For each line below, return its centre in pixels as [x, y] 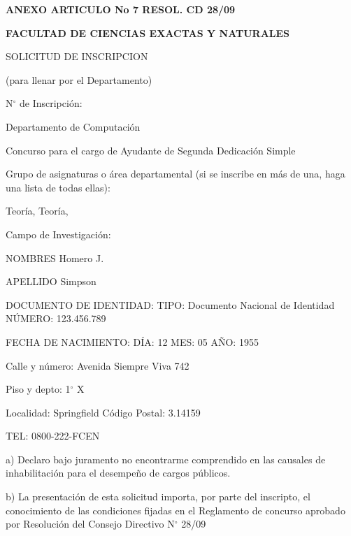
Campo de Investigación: [58, 234]
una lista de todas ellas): [58, 187]
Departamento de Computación [73, 126]
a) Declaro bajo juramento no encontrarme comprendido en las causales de [166, 459]
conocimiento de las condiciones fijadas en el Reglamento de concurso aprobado [175, 510]
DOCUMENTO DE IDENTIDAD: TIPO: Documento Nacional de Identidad [170, 304]
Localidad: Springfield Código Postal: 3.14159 [103, 412]
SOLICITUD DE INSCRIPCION [77, 56]
